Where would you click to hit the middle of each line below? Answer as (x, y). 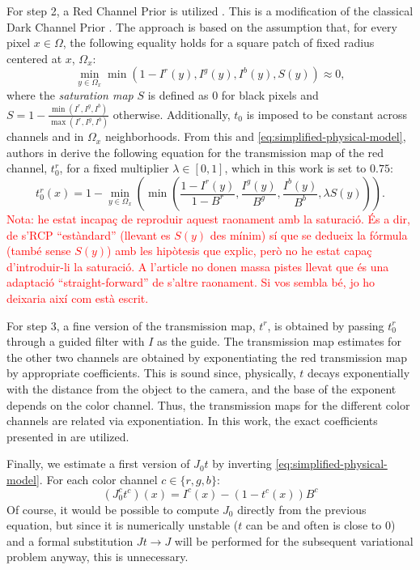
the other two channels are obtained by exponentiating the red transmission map (207, 357)
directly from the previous (302, 509)
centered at (34, 58)
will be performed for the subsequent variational (294, 540)
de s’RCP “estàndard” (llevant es (89, 234)
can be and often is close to (314, 525)
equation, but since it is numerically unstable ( (123, 525)
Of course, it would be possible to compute (113, 509)
